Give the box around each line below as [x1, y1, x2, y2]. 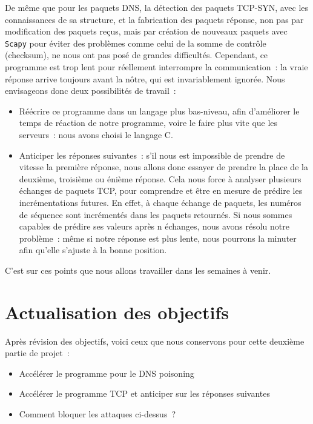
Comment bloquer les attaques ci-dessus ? [19, 408, 176, 420]
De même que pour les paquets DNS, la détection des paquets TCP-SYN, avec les [5, 1, 309, 13]
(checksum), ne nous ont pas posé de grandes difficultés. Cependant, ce [5, 48, 268, 61]
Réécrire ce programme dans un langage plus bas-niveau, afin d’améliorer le [19, 104, 300, 117]
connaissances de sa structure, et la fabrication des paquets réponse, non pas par [5, 13, 304, 25]
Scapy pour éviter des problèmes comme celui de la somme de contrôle [5, 36, 266, 49]
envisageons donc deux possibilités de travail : [5, 84, 176, 97]
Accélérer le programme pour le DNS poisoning [19, 366, 194, 379]
